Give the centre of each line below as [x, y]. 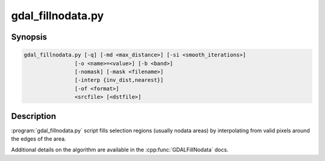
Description [34, 116]
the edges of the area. [39, 139]
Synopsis [29, 37]
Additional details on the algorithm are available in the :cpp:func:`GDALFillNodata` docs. [120, 150]
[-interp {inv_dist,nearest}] [119, 80]
